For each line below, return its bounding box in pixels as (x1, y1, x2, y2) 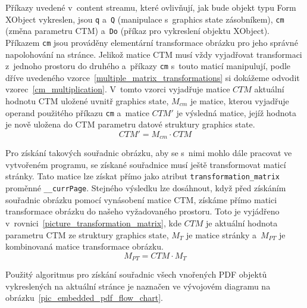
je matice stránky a (186, 228, 256, 241)
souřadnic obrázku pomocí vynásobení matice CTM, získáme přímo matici (5, 193, 277, 206)
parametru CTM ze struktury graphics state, (5, 228, 169, 241)
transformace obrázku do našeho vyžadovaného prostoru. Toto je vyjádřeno (5, 205, 280, 217)
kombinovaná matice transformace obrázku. (5, 240, 164, 253)
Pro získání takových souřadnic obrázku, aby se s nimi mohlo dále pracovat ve (5, 147, 292, 159)
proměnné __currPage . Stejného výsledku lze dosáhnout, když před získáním (5, 182, 286, 194)
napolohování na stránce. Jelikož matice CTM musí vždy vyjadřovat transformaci (5, 48, 302, 60)
